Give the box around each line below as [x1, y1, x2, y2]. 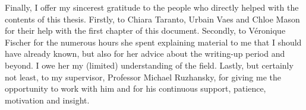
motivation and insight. [5, 93, 90, 106]
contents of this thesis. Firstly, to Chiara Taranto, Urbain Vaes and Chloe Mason [5, 12, 300, 25]
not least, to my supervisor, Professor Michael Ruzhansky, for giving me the [5, 70, 281, 83]
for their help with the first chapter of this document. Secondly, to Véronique [5, 24, 286, 37]
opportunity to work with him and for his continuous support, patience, [5, 82, 266, 95]
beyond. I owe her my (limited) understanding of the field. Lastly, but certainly [5, 59, 294, 71]
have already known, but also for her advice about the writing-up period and [5, 47, 285, 60]
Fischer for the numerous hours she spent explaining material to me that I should [5, 35, 302, 48]
